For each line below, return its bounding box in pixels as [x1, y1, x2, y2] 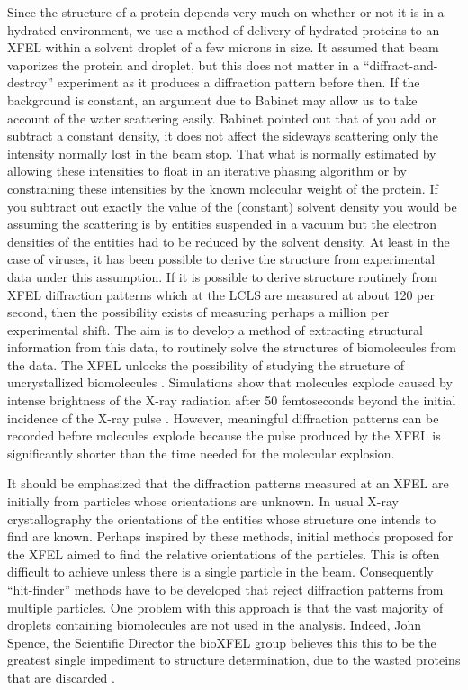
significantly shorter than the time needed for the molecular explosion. [7, 443, 395, 462]
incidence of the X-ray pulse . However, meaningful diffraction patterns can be [7, 408, 439, 427]
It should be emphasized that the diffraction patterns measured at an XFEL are [7, 474, 449, 493]
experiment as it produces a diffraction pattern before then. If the [57, 73, 420, 92]
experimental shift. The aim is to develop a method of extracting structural [7, 320, 423, 339]
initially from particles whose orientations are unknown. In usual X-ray [7, 492, 399, 511]
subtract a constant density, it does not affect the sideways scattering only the [7, 126, 438, 145]
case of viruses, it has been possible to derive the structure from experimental [7, 250, 436, 268]
